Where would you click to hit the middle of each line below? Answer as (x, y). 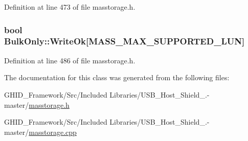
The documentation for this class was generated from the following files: (117, 77)
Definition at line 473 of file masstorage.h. (70, 7)
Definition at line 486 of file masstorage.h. (70, 60)
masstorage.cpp (53, 132)
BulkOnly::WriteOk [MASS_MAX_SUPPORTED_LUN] (125, 41)
